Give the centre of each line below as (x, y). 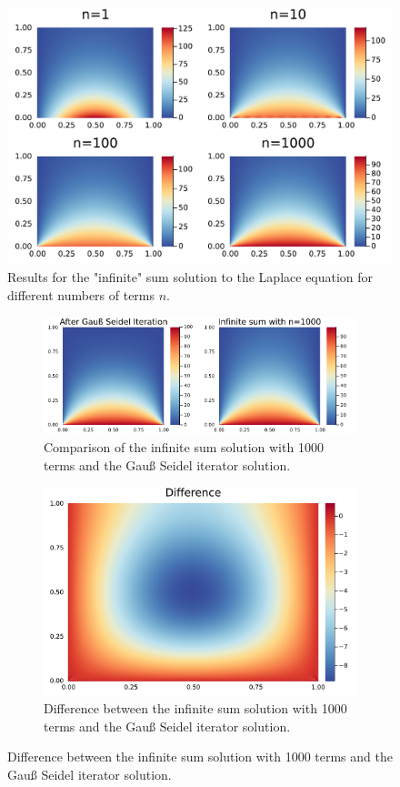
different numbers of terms (81, 294)
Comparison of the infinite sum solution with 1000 (184, 446)
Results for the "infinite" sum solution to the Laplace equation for (190, 277)
